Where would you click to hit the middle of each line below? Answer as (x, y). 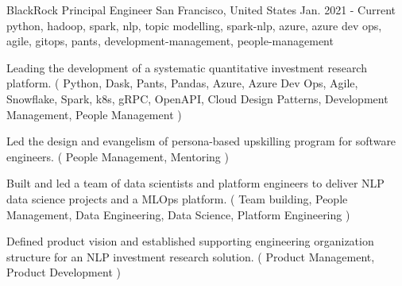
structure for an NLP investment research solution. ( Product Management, (191, 256)
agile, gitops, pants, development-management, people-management (170, 41)
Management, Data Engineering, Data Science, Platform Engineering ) (178, 214)
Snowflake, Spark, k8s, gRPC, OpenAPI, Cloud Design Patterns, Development (197, 98)
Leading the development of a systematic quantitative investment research (187, 67)
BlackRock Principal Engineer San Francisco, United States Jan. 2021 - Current (201, 10)
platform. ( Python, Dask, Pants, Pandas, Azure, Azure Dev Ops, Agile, (182, 83)
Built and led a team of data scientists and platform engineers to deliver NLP (195, 183)
